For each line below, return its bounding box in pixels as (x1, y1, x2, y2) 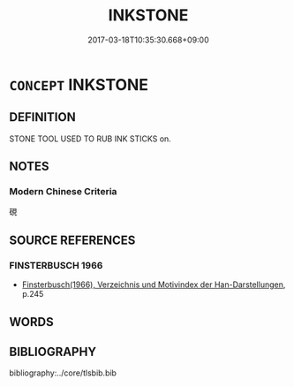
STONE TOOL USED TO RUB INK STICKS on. (9, 133, 172, 144)
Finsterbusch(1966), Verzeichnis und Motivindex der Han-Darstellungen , (21, 279, 286, 290)
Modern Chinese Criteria (9, 186, 117, 198)
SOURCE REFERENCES (9, 232, 136, 247)
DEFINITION (9, 110, 77, 125)
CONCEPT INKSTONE (9, 74, 148, 95)
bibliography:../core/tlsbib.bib (9, 368, 117, 378)
